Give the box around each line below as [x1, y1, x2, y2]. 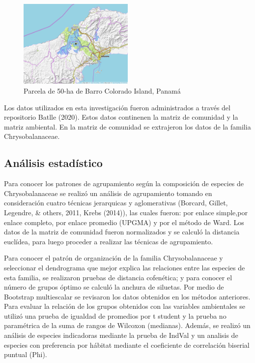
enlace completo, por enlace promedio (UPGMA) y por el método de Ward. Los [4, 217, 244, 227]
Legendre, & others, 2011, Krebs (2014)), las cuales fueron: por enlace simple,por [4, 207, 248, 217]
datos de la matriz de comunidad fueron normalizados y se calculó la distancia [4, 227, 240, 237]
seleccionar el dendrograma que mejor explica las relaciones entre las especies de [4, 262, 245, 272]
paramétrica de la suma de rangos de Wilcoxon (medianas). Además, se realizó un [4, 320, 251, 330]
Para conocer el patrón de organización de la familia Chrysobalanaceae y [4, 253, 223, 263]
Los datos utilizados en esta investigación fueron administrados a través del [4, 102, 230, 112]
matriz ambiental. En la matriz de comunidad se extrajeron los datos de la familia [4, 121, 251, 132]
